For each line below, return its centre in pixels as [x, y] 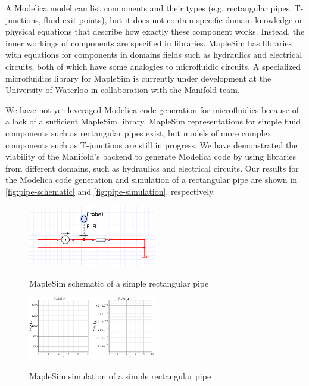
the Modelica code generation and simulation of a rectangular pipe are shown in [151, 180]
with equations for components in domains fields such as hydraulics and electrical [154, 55]
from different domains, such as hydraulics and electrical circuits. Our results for [152, 168]
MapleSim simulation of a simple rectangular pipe [120, 376]
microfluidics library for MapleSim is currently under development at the [138, 78]
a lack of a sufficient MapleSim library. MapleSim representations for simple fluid [153, 121]
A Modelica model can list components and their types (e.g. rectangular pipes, [149, 8]
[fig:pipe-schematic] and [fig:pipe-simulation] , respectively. [110, 191]
